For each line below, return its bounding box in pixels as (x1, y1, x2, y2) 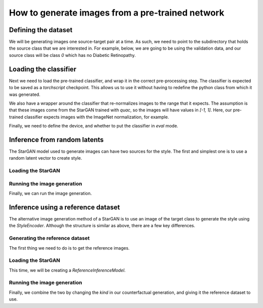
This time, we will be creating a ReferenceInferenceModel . (9, 267, 126, 273)
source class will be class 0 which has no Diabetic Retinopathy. (9, 52, 136, 58)
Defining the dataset (9, 26, 73, 34)
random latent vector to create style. (9, 155, 82, 161)
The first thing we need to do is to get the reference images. (9, 245, 130, 251)
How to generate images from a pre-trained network (9, 7, 225, 18)
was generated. (9, 91, 41, 97)
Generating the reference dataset (9, 235, 90, 242)
